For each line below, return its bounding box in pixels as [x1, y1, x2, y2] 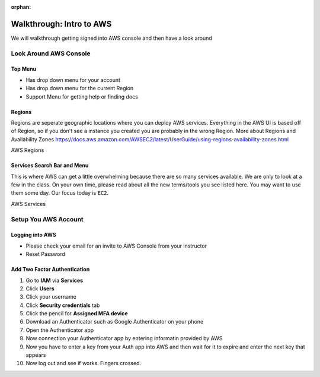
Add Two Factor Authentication [11, 266, 90, 273]
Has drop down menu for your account [25, 76, 121, 83]
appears [25, 351, 46, 359]
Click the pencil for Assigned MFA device [25, 310, 128, 317]
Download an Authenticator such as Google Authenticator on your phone [25, 318, 204, 325]
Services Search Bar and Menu [11, 162, 89, 169]
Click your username [25, 293, 76, 300]
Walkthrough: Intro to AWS [11, 18, 112, 29]
